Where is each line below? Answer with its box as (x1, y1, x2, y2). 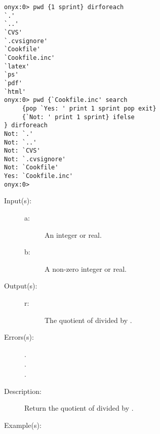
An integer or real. (45, 229, 102, 240)
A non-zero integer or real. (45, 263, 127, 274)
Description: (4, 385, 42, 396)
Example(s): (4, 419, 42, 430)
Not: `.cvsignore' (4, 155, 66, 163)
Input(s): (4, 195, 32, 206)
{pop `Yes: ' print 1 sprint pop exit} (22, 104, 156, 112)
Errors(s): (4, 332, 34, 342)
